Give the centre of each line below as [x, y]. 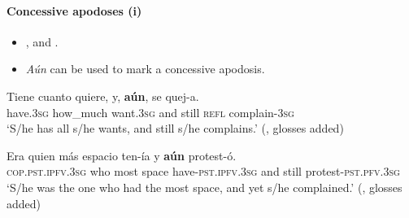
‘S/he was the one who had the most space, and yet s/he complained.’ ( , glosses [204, 187]
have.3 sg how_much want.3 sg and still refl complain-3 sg [150, 112]
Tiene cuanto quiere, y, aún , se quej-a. [103, 96]
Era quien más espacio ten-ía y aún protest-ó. [122, 155]
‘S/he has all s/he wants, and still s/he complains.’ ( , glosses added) [175, 128]
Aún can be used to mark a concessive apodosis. [145, 69]
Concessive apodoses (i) [74, 10]
